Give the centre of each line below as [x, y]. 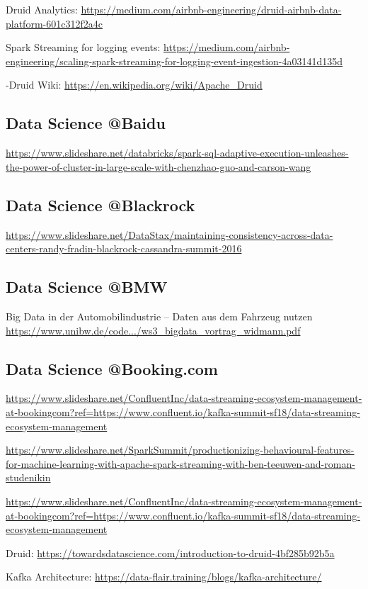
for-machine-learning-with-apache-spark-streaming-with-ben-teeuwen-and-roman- [180, 463]
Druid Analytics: [42, 9]
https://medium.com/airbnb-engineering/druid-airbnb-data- [211, 9]
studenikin [28, 477]
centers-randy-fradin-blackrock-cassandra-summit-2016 [124, 248]
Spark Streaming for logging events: [83, 47]
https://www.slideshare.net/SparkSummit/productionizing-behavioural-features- [180, 450]
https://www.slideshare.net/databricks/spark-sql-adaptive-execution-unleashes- [177, 153]
